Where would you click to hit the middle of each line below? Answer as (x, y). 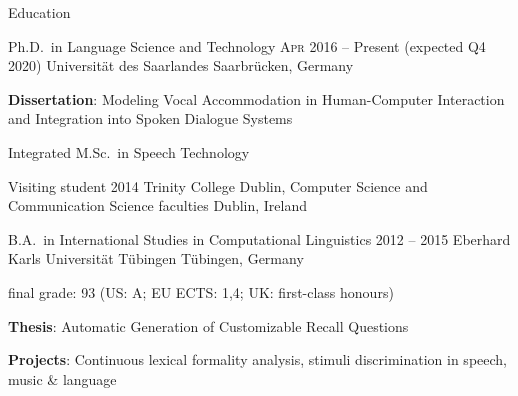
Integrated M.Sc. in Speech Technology (129, 151)
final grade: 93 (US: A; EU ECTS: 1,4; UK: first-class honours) (201, 291)
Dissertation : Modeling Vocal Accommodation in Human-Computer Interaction (256, 98)
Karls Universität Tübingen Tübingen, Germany (156, 258)
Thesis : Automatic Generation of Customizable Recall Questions (208, 325)
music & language (62, 378)
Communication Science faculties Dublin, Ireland (158, 205)
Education (39, 12)
